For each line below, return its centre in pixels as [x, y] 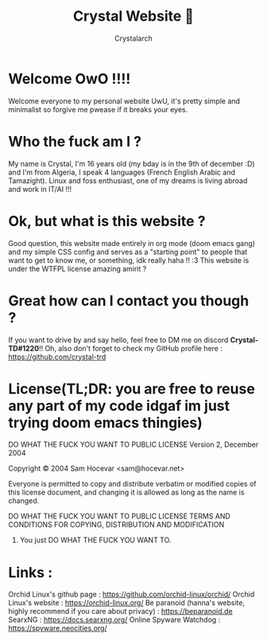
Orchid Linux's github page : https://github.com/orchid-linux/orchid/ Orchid [132, 594]
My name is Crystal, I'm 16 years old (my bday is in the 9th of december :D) [132, 163]
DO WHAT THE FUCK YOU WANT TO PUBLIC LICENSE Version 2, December [133, 444]
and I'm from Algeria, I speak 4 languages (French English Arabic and [122, 172]
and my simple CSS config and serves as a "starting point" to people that [128, 252]
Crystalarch [133, 38]
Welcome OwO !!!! [70, 78]
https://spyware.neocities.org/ [58, 628]
